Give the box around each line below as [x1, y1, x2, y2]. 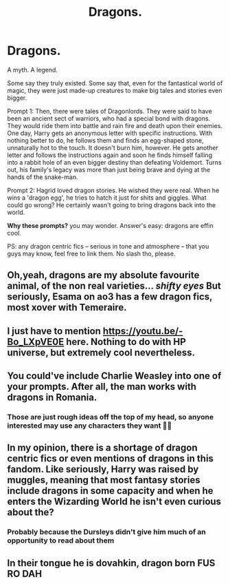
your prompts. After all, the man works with [7, 381, 197, 393]
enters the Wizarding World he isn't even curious [7, 496, 222, 508]
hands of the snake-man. [7, 173, 78, 181]
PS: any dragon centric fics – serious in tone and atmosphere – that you [7, 242, 209, 250]
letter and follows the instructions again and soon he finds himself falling [7, 151, 213, 159]
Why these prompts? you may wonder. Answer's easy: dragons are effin [7, 221, 214, 229]
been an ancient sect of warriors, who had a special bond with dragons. [7, 114, 211, 123]
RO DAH [7, 567, 43, 579]
